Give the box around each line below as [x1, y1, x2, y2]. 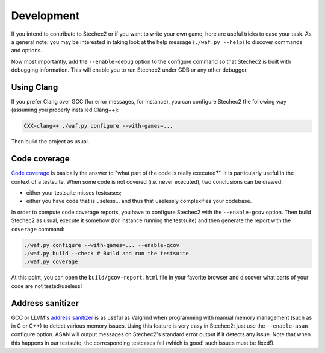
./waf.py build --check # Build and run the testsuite [23, 250, 189, 257]
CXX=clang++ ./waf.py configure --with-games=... [23, 122, 173, 130]
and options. [11, 47, 42, 54]
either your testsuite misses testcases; [26, 189, 122, 196]
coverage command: [11, 225, 65, 233]
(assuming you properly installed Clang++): [11, 106, 119, 114]
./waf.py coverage [23, 258, 78, 265]
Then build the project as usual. [11, 138, 90, 145]
